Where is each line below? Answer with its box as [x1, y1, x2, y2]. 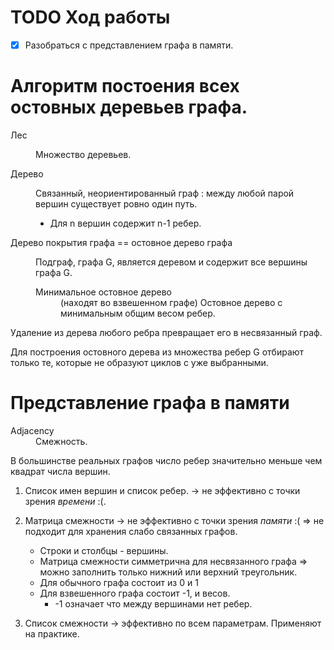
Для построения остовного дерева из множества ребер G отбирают [10, 346, 305, 358]
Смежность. [35, 435, 88, 447]
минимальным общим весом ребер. [60, 307, 216, 319]
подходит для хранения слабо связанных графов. [24, 525, 238, 537]
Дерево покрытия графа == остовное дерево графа [10, 236, 233, 248]
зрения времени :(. [24, 495, 107, 507]
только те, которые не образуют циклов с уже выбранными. [10, 356, 269, 368]
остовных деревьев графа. [10, 96, 248, 119]
